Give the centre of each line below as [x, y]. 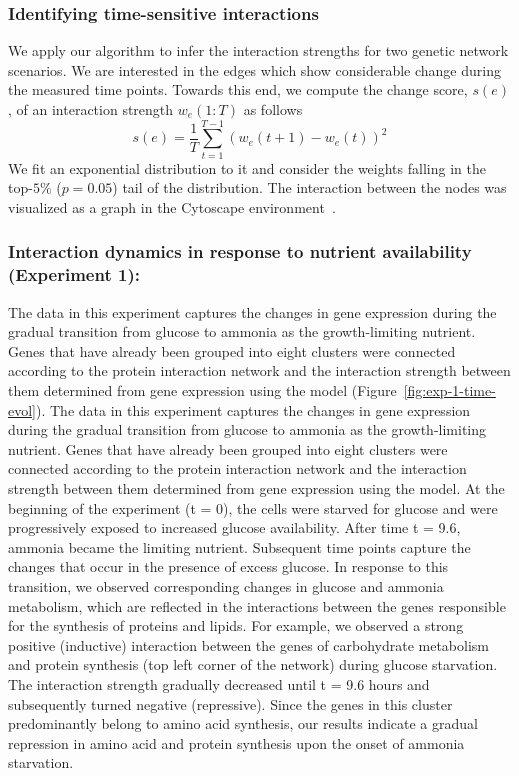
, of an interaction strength [91, 109]
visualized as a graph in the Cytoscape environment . [172, 206]
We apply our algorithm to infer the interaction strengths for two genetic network [258, 50]
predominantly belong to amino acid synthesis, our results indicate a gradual [243, 723]
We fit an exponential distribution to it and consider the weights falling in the [247, 167]
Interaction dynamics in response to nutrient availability [240, 251]
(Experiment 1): [74, 274]
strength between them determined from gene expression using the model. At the [256, 487]
